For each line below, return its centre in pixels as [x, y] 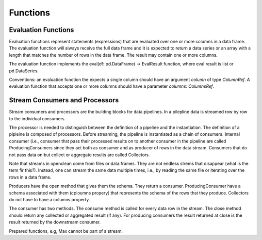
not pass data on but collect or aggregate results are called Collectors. [79, 155]
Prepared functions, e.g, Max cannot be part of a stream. [66, 231]
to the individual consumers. [37, 118]
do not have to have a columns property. [49, 200]
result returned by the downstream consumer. [55, 222]
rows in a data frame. [30, 177]
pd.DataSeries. [24, 71]
